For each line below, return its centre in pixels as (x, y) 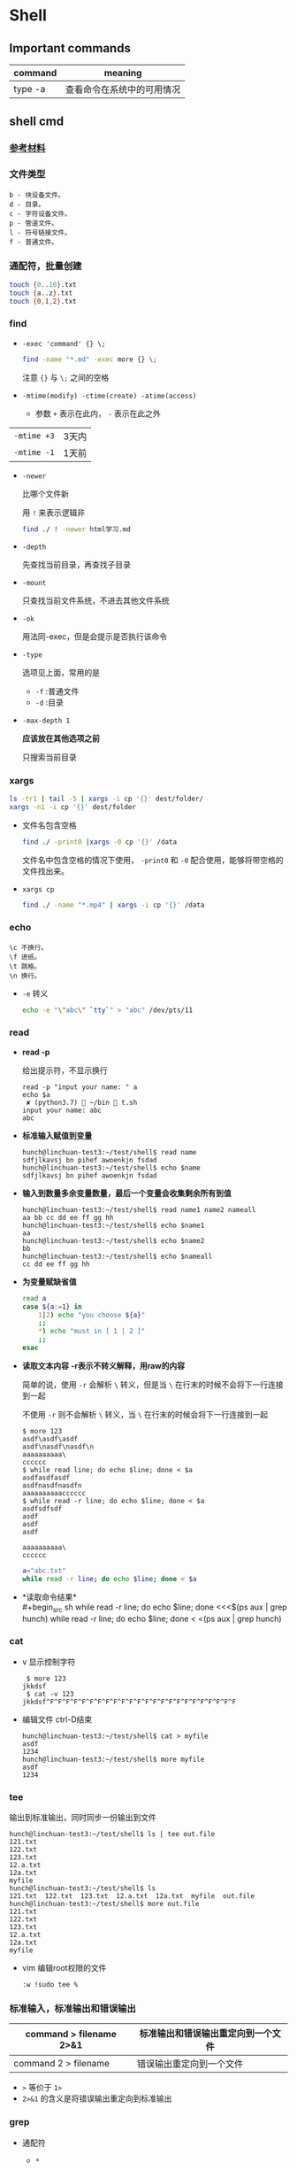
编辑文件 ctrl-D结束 (57, 1719)
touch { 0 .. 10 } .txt (43, 284)
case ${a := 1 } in (52, 1307)
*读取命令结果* (49, 1597)
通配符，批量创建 (46, 266)
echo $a (36, 1094)
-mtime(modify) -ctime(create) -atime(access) (109, 396)
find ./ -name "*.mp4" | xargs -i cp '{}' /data (113, 905)
